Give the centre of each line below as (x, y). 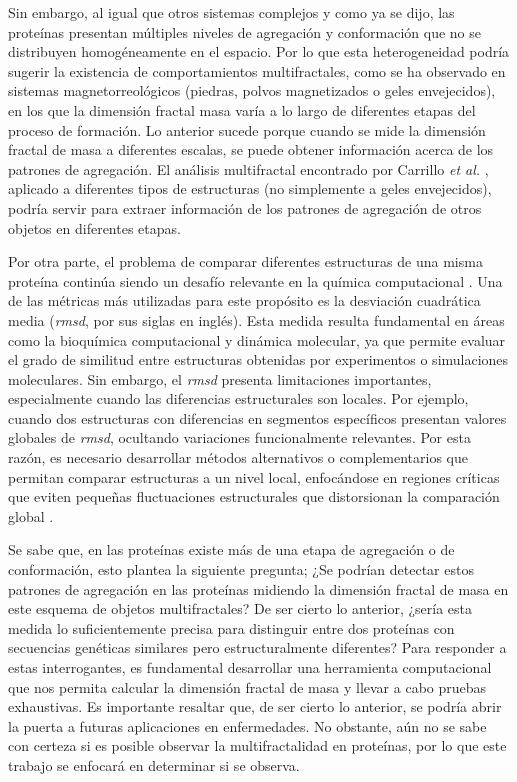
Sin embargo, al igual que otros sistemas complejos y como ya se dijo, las (231, 12)
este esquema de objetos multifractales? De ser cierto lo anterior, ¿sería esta (240, 608)
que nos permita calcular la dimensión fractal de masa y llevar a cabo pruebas (247, 686)
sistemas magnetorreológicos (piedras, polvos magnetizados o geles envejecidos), (252, 90)
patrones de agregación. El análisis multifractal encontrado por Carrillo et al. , (248, 168)
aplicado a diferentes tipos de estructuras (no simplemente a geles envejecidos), (250, 188)
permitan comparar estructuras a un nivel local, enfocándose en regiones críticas (254, 476)
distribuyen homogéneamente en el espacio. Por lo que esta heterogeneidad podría (259, 51)
